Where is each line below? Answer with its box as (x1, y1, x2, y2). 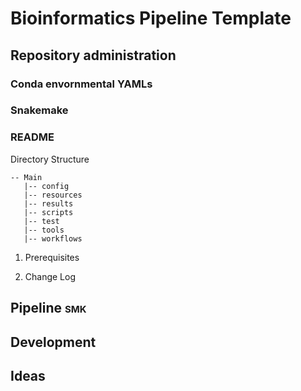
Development (10, 333, 97, 351)
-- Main (10, 172, 43, 182)
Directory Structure (10, 153, 90, 165)
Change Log (24, 270, 77, 282)
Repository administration (10, 47, 177, 64)
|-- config (23, 181, 70, 191)
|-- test (23, 216, 60, 226)
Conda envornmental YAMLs (10, 77, 153, 91)
